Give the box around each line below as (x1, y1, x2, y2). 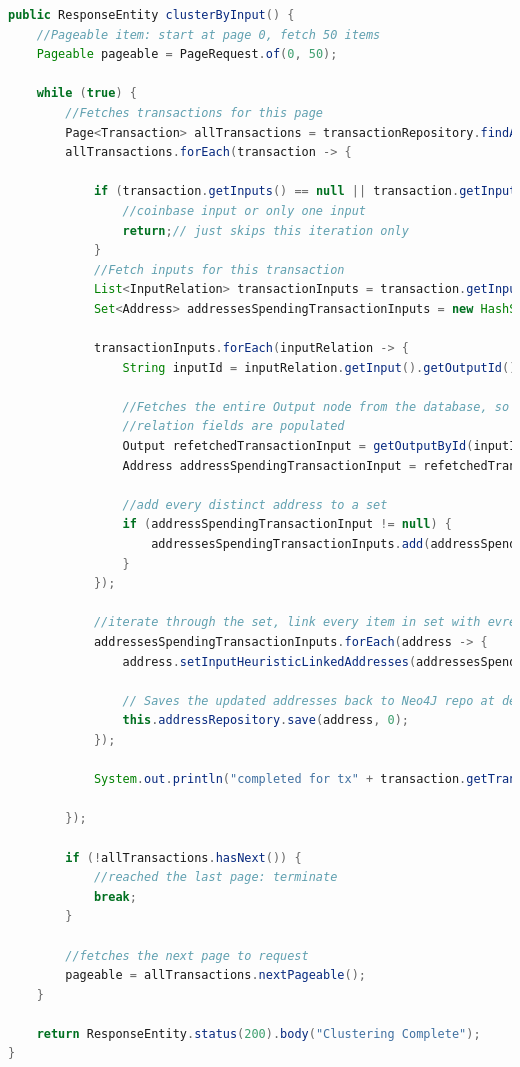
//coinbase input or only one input (122, 203, 366, 218)
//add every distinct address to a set (122, 497, 388, 512)
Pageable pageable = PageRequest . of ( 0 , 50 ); (36, 47, 338, 62)
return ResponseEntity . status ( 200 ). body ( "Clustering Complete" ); (36, 1026, 481, 1041)
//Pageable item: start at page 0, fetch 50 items (36, 27, 381, 42)
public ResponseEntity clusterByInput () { (8, 8, 295, 22)
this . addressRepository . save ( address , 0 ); (122, 713, 410, 728)
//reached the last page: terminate (93, 870, 338, 885)
